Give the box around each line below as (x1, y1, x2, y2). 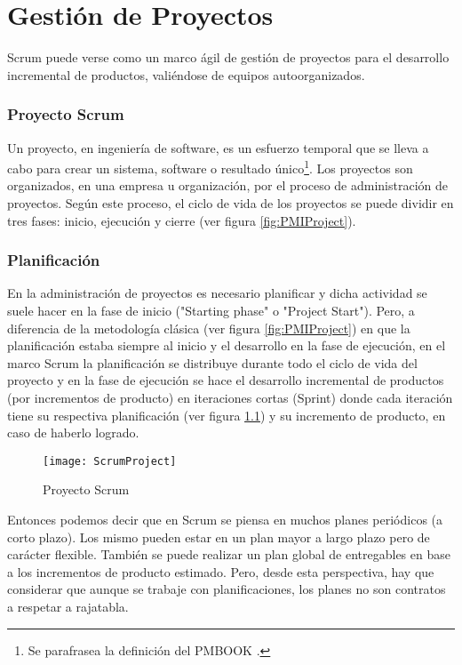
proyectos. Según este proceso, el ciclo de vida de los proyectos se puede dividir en (7, 193, 454, 212)
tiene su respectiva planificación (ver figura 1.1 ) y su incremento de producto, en (7, 405, 446, 424)
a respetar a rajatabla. (7, 597, 129, 615)
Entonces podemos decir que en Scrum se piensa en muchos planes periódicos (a (7, 509, 443, 528)
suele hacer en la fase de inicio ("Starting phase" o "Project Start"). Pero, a (7, 300, 415, 319)
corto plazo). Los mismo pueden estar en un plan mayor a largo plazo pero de (7, 527, 430, 546)
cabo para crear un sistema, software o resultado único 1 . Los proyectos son (7, 156, 413, 177)
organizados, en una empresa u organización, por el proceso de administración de (7, 176, 448, 195)
